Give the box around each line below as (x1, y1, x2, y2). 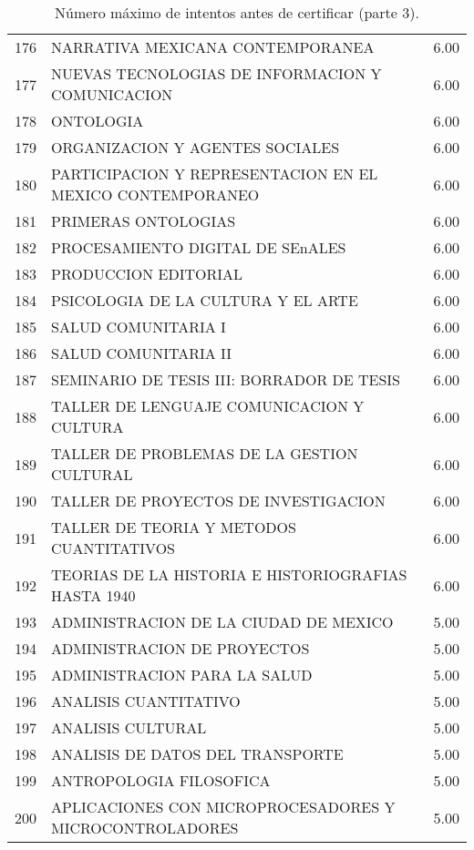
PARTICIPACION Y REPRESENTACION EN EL (51, 163, 378, 184)
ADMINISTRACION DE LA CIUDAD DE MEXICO (51, 611, 394, 632)
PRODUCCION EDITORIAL (51, 263, 243, 284)
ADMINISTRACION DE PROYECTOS (51, 638, 310, 659)
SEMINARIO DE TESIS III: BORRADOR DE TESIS (51, 369, 400, 390)
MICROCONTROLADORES (51, 817, 239, 838)
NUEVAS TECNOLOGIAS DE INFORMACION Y (51, 63, 382, 84)
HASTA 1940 (51, 585, 136, 606)
